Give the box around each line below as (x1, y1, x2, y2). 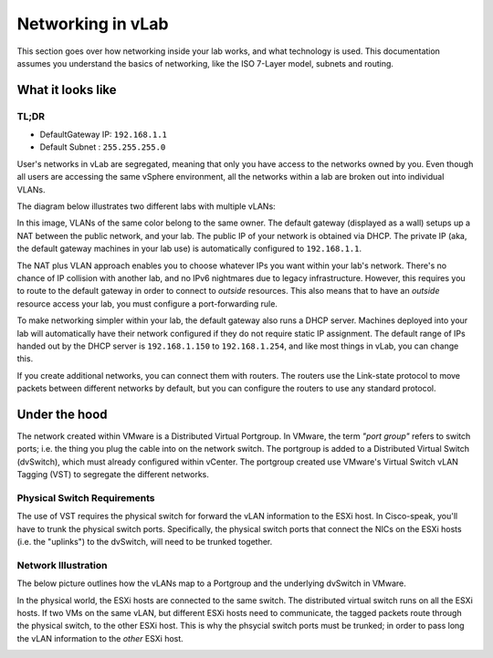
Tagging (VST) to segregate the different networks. (16, 469, 209, 480)
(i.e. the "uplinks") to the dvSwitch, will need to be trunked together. (16, 537, 273, 548)
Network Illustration (16, 559, 108, 571)
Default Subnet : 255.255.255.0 (39, 141, 166, 152)
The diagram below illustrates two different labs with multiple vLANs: (16, 201, 276, 212)
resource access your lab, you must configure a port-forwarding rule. (16, 298, 278, 309)
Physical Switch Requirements (16, 491, 155, 504)
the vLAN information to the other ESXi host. (16, 632, 184, 643)
